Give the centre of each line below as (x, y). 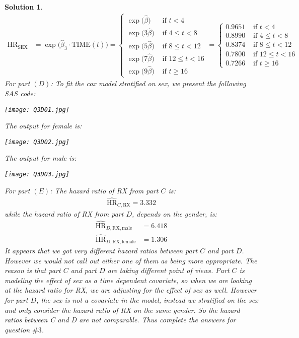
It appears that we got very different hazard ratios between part (101, 251)
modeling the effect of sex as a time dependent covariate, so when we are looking (128, 280)
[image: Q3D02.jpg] (37, 142)
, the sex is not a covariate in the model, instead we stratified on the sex (147, 299)
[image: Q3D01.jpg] (37, 110)
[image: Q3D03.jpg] (37, 175)
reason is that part (33, 270)
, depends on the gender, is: (174, 214)
